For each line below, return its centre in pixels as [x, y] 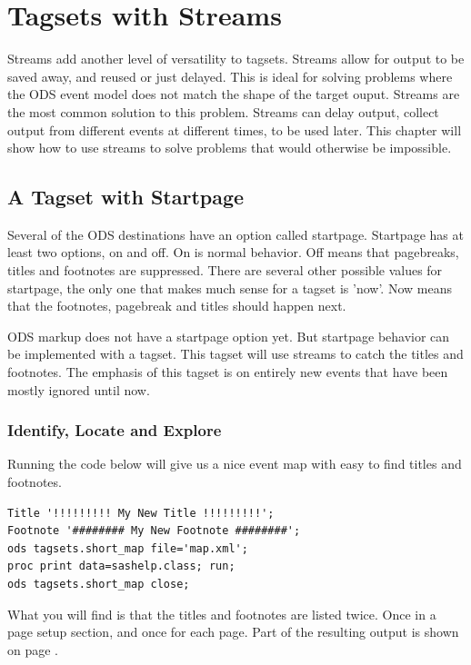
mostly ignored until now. [79, 389]
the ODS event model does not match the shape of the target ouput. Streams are [234, 94]
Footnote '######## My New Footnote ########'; [154, 531]
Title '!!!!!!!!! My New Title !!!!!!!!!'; [141, 513]
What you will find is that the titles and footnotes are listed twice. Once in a [222, 614]
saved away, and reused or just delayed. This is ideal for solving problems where [230, 76]
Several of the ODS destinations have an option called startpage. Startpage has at [235, 234]
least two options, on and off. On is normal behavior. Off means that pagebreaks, [233, 252]
